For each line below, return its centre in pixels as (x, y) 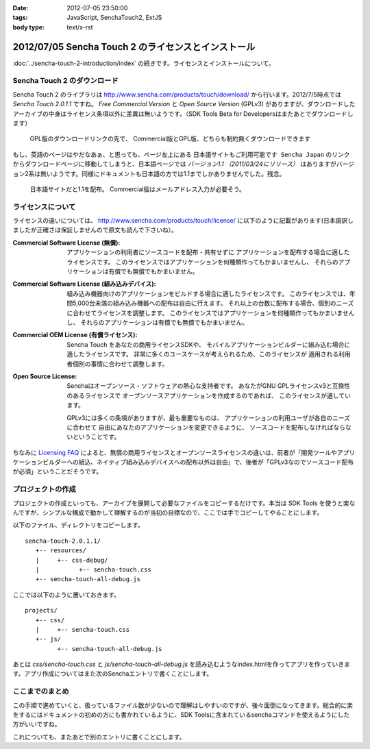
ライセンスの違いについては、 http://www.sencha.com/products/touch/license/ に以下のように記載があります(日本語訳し (183, 221)
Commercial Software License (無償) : (66, 243)
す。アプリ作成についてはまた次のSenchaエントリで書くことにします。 (113, 674)
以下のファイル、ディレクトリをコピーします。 (78, 525)
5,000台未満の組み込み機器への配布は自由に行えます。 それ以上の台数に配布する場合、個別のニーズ (213, 303)
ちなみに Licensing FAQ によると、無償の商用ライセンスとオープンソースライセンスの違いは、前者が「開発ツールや (175, 452)
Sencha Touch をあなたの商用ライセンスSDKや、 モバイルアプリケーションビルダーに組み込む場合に (209, 344)
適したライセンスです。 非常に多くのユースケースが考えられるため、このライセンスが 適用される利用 (209, 354)
